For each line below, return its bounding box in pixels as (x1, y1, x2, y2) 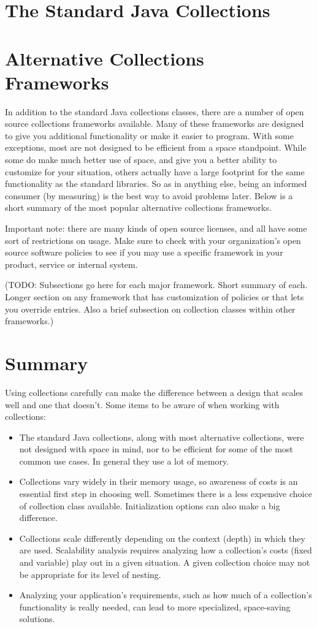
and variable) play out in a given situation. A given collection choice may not (19, 556, 310, 569)
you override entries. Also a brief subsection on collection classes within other (5, 302, 296, 315)
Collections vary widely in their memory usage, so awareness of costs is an (19, 475, 298, 488)
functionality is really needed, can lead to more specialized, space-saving (19, 600, 291, 613)
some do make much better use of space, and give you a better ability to (5, 153, 277, 166)
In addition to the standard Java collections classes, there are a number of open (5, 105, 304, 118)
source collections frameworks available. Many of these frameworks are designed (5, 117, 304, 130)
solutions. (19, 612, 55, 625)
